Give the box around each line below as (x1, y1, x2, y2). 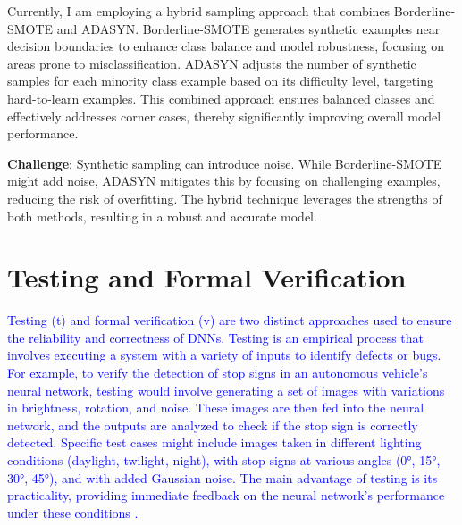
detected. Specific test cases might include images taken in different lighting (7, 433, 422, 452)
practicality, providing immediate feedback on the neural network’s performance (7, 486, 445, 504)
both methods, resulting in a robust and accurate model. (7, 206, 317, 225)
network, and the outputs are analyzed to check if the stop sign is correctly (7, 415, 418, 434)
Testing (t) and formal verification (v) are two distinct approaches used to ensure (7, 311, 452, 329)
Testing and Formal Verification (7, 259, 407, 296)
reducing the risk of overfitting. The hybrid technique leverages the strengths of (7, 188, 442, 207)
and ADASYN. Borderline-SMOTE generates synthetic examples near (56, 19, 441, 37)
